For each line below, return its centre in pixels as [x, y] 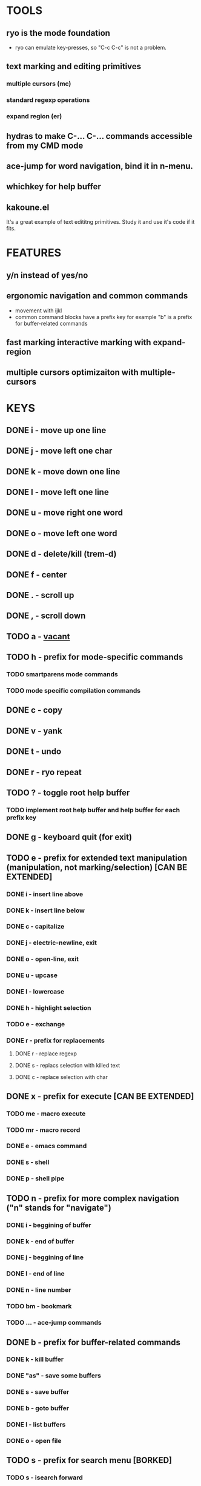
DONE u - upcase [32, 975]
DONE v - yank [34, 731]
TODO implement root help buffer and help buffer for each [93, 810]
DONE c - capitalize [35, 927]
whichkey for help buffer [54, 187]
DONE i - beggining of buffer [49, 1225]
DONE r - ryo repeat [44, 772]
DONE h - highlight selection [49, 1008]
